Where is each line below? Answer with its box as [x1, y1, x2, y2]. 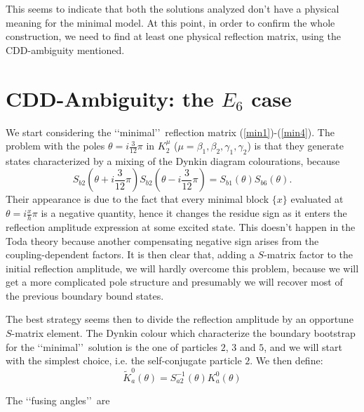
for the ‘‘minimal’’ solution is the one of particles [6, 339, 218, 354]
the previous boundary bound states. [6, 288, 164, 303]
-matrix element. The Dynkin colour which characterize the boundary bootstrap [11, 326, 356, 340]
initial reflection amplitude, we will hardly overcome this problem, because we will [6, 260, 359, 275]
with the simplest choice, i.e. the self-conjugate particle [6, 353, 242, 368]
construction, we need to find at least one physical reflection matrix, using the [6, 29, 341, 44]
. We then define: [250, 353, 323, 368]
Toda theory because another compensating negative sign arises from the [6, 233, 319, 248]
